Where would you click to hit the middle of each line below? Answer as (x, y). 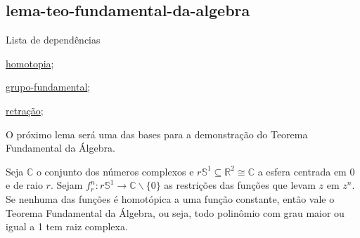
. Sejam (66, 185)
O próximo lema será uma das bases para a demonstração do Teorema (157, 134)
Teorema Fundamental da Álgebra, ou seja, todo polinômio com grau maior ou (175, 212)
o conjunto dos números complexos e (115, 171)
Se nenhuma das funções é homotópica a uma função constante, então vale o (170, 198)
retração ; (25, 110)
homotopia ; (30, 63)
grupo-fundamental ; (48, 87)
